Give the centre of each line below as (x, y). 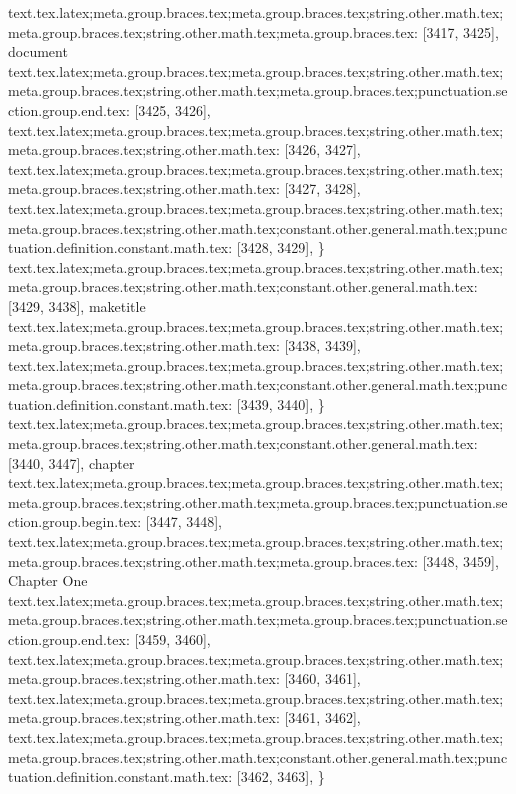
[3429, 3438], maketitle (77, 305)
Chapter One (48, 580)
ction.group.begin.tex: (75, 521)
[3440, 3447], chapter (71, 462)
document (38, 51)
